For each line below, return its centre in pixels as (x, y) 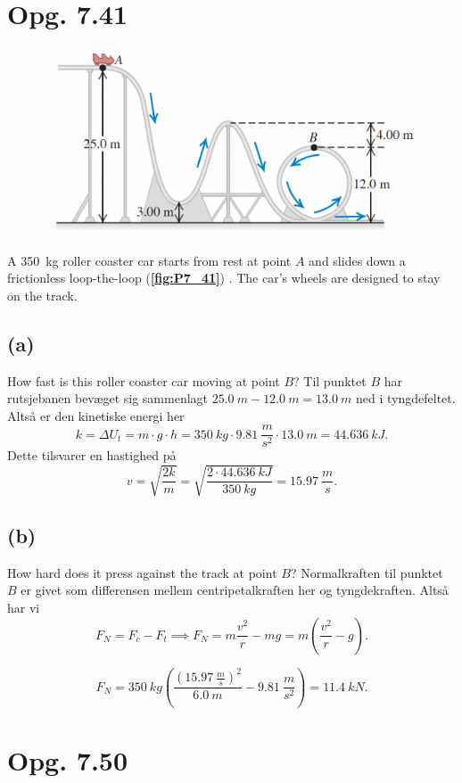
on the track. (42, 295)
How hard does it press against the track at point (142, 572)
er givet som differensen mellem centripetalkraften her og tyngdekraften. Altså (235, 590)
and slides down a (357, 260)
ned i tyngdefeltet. (406, 398)
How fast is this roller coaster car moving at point (144, 380)
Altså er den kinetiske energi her (96, 415)
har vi (24, 607)
